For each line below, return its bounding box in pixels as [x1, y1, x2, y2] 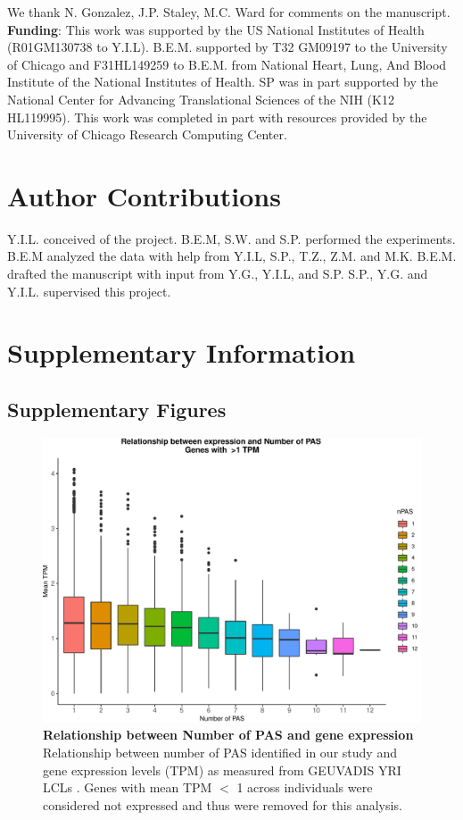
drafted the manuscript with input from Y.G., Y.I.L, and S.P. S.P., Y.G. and [7, 264, 428, 283]
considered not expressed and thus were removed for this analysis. [43, 795, 402, 814]
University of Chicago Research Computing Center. [7, 125, 287, 144]
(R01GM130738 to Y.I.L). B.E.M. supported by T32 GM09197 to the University [7, 38, 448, 56]
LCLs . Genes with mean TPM [43, 778, 212, 797]
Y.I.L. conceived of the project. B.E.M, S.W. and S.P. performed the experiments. [7, 229, 456, 247]
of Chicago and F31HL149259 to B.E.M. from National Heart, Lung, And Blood [7, 54, 447, 73]
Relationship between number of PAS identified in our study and [43, 743, 397, 762]
